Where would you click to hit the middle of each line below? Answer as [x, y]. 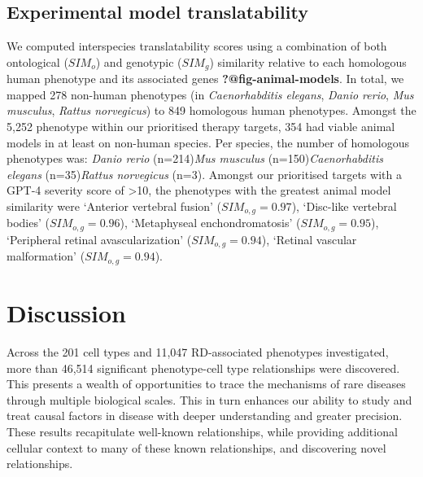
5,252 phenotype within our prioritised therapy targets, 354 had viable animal [201, 127]
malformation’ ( [46, 256]
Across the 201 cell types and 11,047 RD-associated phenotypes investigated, [198, 351]
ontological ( [37, 61]
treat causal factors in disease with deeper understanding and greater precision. [205, 416]
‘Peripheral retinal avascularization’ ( [99, 239]
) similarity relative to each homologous [308, 61]
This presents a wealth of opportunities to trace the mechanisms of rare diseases [206, 384]
